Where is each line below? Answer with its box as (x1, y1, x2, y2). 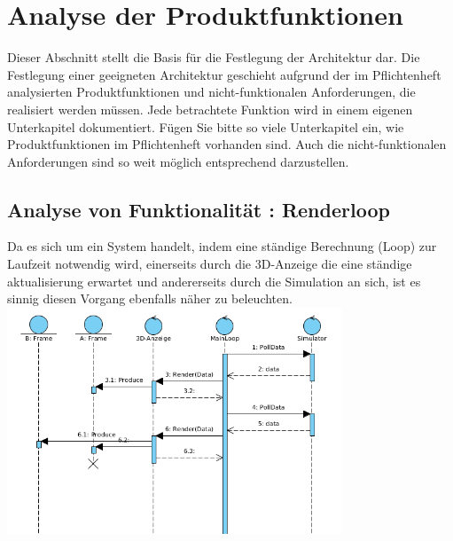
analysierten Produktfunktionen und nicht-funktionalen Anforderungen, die (7, 82, 416, 101)
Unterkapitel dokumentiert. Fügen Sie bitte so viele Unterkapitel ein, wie (7, 117, 404, 136)
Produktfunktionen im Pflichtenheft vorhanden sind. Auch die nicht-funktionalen (7, 135, 447, 153)
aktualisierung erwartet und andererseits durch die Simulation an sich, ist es (7, 271, 421, 290)
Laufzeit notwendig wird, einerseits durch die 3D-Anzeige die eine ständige (7, 255, 412, 273)
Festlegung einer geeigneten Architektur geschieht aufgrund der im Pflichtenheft (7, 65, 441, 83)
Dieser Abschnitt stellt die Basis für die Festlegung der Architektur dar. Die (7, 48, 420, 67)
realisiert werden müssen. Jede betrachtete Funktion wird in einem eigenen (7, 99, 413, 118)
